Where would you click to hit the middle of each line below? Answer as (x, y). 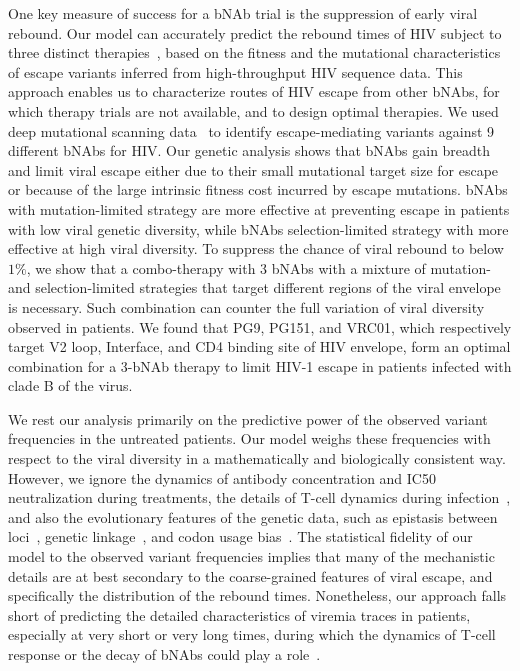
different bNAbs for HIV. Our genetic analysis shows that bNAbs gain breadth (249, 150)
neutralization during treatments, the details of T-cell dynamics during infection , (259, 497)
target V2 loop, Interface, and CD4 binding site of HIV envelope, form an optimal (259, 346)
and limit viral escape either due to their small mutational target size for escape (253, 169)
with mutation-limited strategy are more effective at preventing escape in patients (259, 208)
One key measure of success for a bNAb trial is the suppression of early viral (243, 13)
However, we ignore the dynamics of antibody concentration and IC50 (222, 477)
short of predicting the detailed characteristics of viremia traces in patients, (239, 614)
